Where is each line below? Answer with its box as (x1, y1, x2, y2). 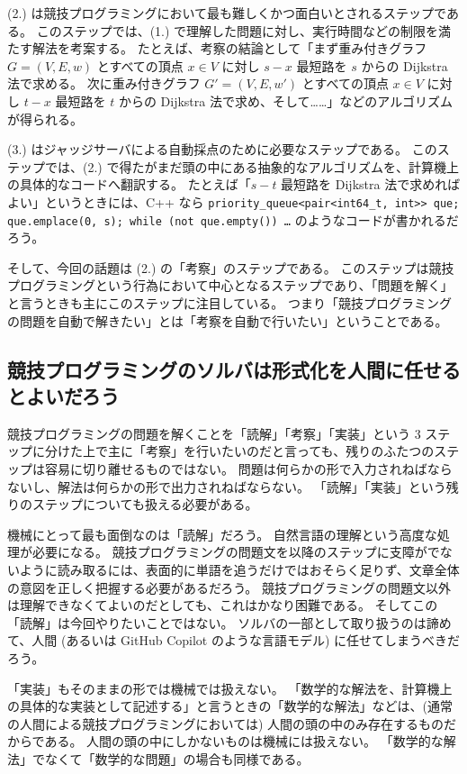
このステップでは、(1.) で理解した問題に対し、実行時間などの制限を (36, 21, 439, 40)
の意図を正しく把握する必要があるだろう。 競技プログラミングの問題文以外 (7, 578, 451, 596)
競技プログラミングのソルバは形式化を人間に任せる (7, 355, 461, 383)
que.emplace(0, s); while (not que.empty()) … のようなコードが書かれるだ (7, 210, 459, 229)
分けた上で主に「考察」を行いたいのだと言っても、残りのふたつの (44, 442, 435, 460)
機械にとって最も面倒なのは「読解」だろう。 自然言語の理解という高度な (7, 524, 437, 543)
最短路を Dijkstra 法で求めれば (281, 175, 461, 194)
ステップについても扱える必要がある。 (31, 495, 258, 514)
